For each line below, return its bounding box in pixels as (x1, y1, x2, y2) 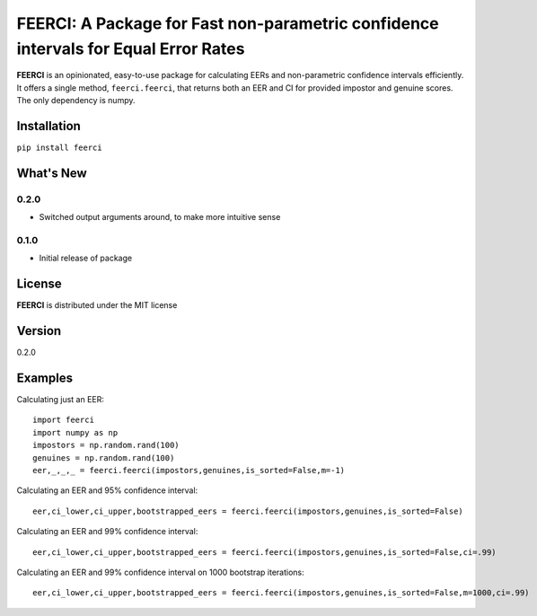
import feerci (32, 415, 94, 426)
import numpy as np (32, 427, 119, 437)
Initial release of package (39, 252, 133, 264)
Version (16, 323, 62, 339)
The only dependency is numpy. (16, 95, 136, 106)
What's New (16, 165, 87, 180)
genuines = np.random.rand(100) (32, 453, 175, 462)
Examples (16, 370, 74, 385)
